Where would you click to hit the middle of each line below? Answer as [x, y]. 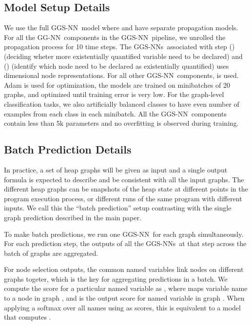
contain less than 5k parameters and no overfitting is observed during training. [121, 123]
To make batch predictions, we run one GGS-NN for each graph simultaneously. [124, 234]
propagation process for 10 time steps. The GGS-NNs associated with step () [119, 47]
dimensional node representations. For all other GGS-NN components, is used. [121, 75]
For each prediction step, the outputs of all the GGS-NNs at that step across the [125, 243]
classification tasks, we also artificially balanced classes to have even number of [122, 104]
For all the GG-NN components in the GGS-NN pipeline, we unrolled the [115, 37]
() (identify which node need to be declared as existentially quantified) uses [116, 66]
